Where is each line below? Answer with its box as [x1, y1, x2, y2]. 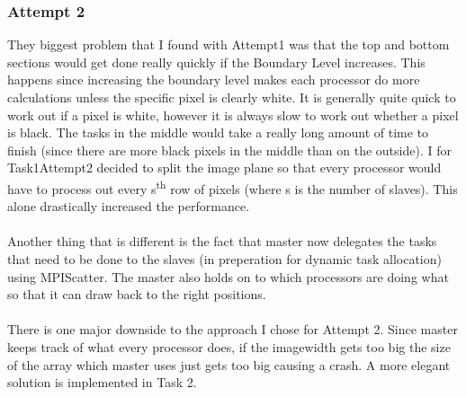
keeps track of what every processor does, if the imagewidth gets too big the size [7, 337, 451, 356]
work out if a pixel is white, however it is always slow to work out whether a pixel [7, 105, 459, 124]
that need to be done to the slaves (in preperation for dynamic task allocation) [7, 250, 442, 268]
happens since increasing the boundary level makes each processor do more [7, 70, 420, 89]
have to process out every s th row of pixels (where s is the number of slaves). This [7, 176, 458, 198]
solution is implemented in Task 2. [7, 373, 197, 392]
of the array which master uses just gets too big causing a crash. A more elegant [7, 355, 451, 374]
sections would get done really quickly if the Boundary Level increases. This [7, 52, 426, 71]
